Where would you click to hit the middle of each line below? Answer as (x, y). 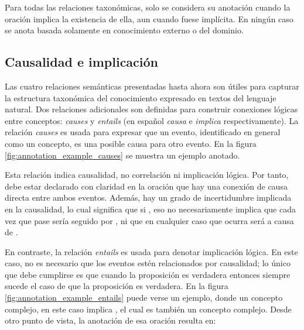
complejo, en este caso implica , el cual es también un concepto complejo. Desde (148, 309)
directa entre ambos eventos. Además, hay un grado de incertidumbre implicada (148, 197)
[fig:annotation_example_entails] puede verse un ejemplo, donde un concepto (144, 298)
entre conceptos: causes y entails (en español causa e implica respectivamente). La (152, 120)
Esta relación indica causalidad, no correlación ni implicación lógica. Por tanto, (147, 175)
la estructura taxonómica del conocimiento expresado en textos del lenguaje (141, 97)
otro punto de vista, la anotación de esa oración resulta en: (110, 320)
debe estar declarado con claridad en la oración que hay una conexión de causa (146, 186)
